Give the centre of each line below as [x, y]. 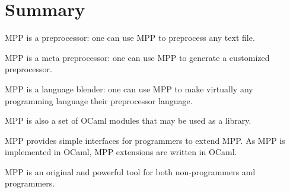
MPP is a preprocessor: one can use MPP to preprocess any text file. [130, 38]
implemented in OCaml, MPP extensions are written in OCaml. [121, 152]
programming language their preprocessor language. [99, 100]
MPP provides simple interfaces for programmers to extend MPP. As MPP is [145, 140]
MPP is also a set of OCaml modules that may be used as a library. [128, 120]
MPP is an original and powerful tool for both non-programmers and [130, 171]
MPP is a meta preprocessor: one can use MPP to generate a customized [137, 57]
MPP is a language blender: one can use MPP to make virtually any [129, 89]
